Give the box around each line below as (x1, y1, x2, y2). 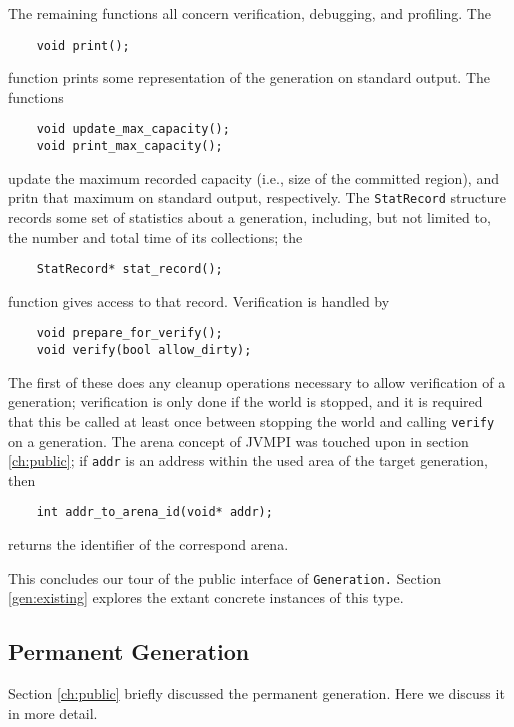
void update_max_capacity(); (36, 122, 230, 137)
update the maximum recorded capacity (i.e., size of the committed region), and (8, 167, 499, 188)
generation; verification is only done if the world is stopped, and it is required (8, 391, 483, 412)
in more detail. (8, 702, 98, 723)
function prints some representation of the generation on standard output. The (8, 67, 490, 88)
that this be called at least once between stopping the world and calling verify (8, 410, 495, 431)
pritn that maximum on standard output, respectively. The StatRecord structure (8, 187, 506, 208)
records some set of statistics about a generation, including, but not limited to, (8, 207, 491, 227)
